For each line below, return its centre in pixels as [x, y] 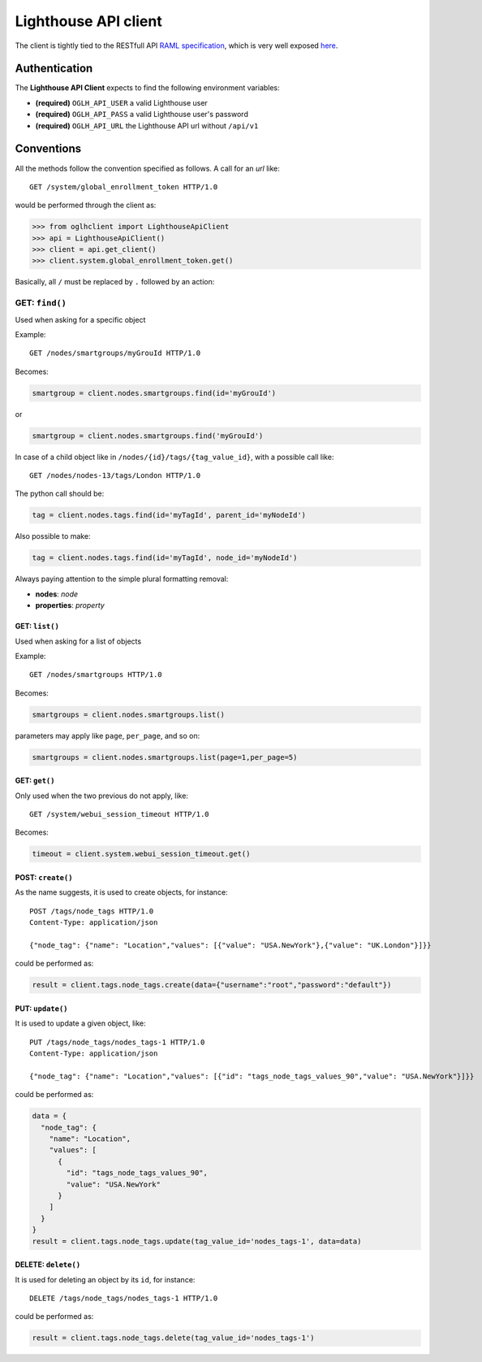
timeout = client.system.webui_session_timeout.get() [141, 854]
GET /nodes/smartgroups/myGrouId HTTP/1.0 [115, 353]
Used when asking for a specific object [80, 319]
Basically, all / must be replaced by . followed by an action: [115, 282]
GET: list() [37, 627]
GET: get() [35, 781]
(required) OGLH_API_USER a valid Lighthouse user [122, 102]
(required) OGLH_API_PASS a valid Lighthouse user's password [142, 115]
